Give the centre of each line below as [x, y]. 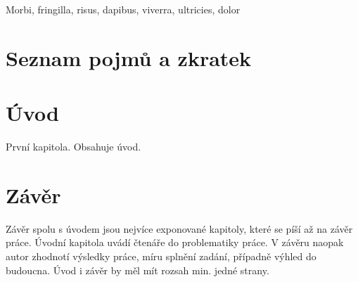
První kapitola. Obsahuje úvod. [73, 147]
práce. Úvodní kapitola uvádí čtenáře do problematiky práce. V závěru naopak [175, 242]
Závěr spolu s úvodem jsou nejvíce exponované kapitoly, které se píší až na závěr [179, 228]
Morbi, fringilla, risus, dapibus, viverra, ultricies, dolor [123, 9]
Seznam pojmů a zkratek [129, 57]
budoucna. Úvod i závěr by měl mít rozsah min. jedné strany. [138, 270]
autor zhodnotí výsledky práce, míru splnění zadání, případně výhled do [161, 256]
